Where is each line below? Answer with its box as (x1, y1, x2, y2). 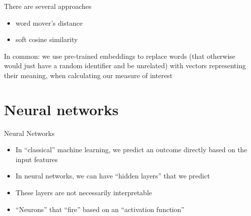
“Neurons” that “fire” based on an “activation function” (15, 204, 184, 214)
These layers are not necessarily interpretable (15, 187, 152, 198)
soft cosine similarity (15, 34, 78, 44)
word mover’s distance (15, 17, 83, 28)
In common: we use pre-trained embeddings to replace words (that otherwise (4, 50, 236, 61)
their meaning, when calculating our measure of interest (4, 70, 173, 80)
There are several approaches (4, 1, 92, 11)
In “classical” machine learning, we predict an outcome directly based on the (15, 144, 248, 155)
